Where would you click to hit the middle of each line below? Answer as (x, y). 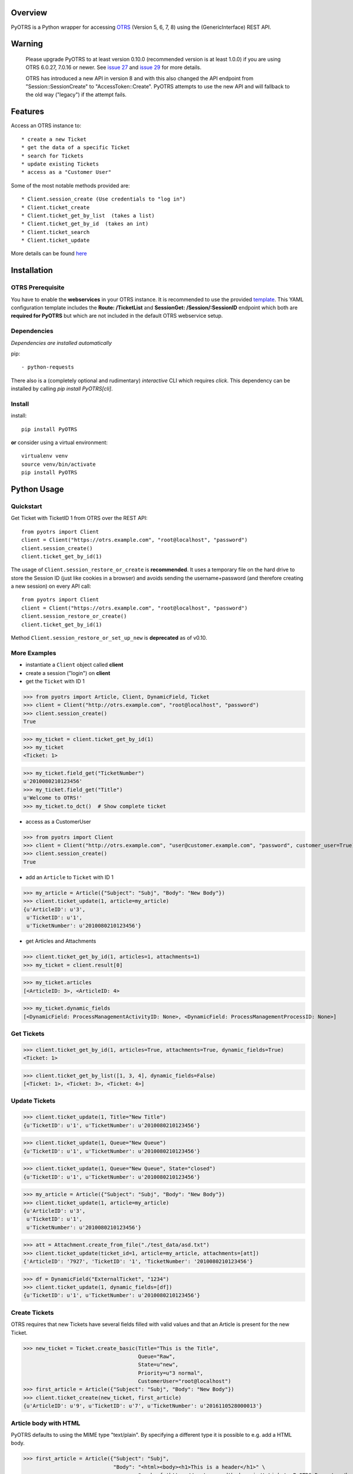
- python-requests (48, 367)
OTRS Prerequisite (38, 288)
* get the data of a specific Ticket (76, 148)
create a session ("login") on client (68, 673)
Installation (32, 270)
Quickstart (26, 506)
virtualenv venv (45, 456)
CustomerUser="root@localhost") (185, 1381)
